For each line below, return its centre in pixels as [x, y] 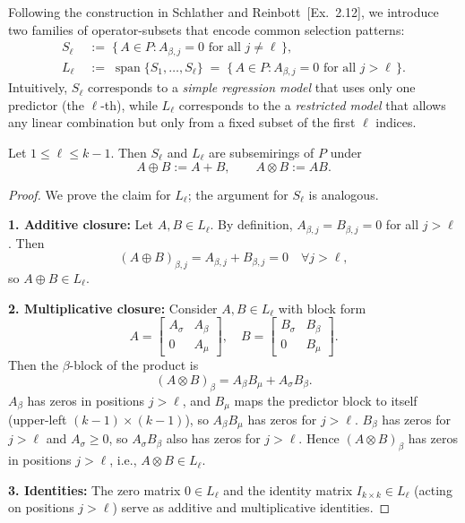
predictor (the [46, 104]
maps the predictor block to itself [326, 400]
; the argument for [238, 194]
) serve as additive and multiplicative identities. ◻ [251, 507]
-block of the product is [134, 365]
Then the [33, 365]
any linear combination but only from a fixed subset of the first [182, 122]
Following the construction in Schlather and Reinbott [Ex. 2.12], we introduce [224, 12]
